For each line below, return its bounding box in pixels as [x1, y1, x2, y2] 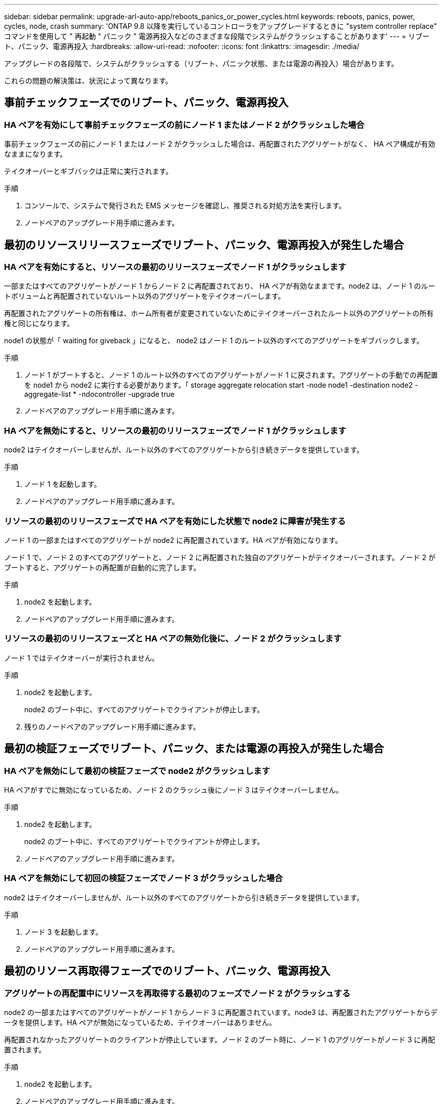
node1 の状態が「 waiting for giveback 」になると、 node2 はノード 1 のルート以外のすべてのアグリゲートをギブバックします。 [4, 336, 424, 345]
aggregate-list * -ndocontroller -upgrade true [24, 390, 175, 399]
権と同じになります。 [4, 319, 74, 328]
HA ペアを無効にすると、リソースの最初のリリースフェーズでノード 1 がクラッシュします [4, 425, 347, 436]
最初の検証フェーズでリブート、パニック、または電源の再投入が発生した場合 [4, 742, 384, 755]
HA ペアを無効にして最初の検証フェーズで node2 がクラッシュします [4, 765, 270, 776]
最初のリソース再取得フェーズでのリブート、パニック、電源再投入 [4, 964, 330, 978]
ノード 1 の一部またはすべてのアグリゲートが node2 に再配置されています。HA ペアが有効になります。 [4, 535, 342, 544]
